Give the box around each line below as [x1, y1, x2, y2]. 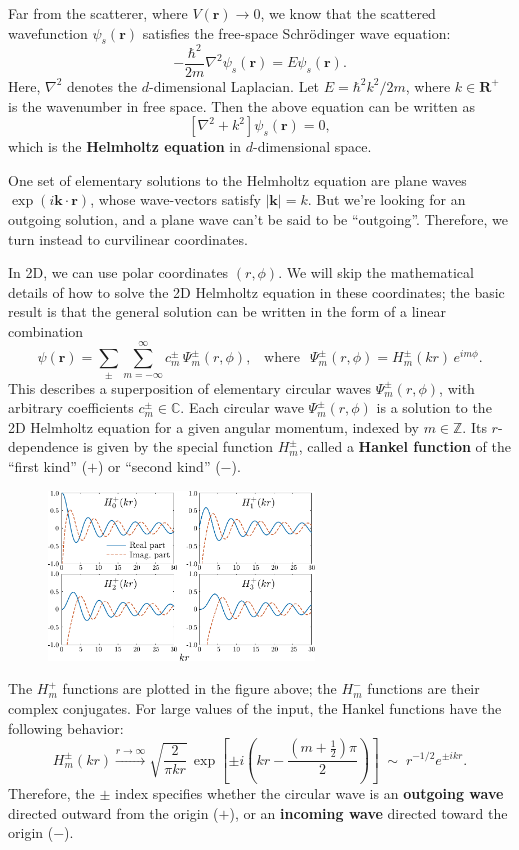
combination [8, 320, 84, 341]
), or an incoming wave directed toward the [229, 802, 508, 823]
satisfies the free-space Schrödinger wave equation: [142, 22, 451, 43]
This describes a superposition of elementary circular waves [8, 377, 372, 398]
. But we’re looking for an [307, 189, 466, 210]
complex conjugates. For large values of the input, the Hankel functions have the [8, 697, 502, 718]
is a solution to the [376, 397, 492, 418]
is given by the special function [83, 436, 273, 457]
